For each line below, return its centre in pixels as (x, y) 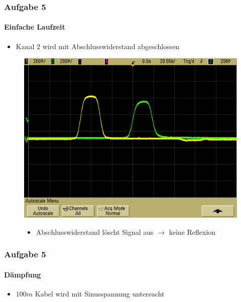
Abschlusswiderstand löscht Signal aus (95, 232)
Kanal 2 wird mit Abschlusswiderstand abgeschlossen (98, 46)
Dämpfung (23, 274)
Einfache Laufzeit (35, 27)
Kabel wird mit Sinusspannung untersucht (100, 294)
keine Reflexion (192, 232)
